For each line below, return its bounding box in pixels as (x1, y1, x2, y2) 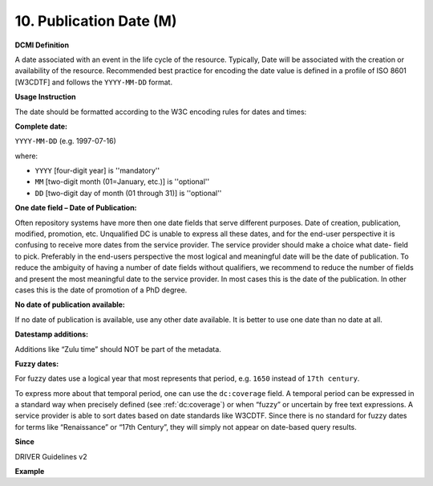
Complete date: (14, 121, 68, 131)
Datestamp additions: (14, 329, 88, 339)
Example (14, 467, 45, 476)
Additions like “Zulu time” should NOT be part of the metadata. (14, 344, 222, 353)
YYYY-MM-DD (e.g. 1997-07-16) (14, 137, 116, 146)
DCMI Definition (14, 40, 70, 50)
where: (14, 151, 38, 161)
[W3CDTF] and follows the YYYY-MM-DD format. (14, 77, 172, 87)
